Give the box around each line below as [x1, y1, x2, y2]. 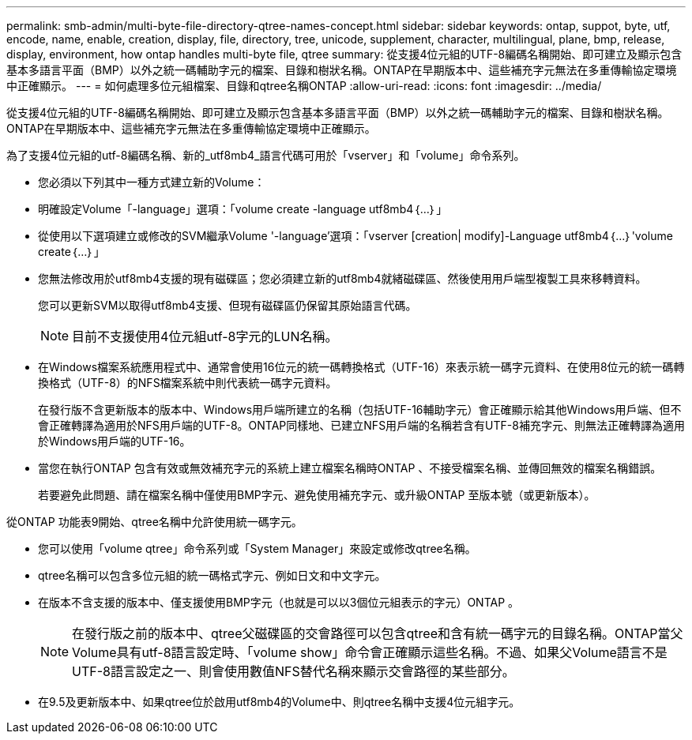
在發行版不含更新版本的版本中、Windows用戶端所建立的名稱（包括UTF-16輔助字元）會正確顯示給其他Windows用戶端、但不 [38, 403, 682, 416]
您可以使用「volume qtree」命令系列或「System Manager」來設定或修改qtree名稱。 [38, 542, 476, 555]
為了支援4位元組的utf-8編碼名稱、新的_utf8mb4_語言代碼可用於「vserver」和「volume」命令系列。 [6, 148, 525, 162]
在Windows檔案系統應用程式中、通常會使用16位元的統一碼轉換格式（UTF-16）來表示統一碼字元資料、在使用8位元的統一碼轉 [38, 360, 685, 374]
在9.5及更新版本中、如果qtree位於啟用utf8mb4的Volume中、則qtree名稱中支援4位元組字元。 [38, 695, 521, 708]
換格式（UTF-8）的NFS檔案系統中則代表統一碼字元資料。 [38, 376, 337, 389]
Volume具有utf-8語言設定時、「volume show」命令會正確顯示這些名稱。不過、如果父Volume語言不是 [72, 644, 668, 660]
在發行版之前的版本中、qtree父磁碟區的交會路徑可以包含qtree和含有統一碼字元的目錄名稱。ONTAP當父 [72, 625, 683, 641]
